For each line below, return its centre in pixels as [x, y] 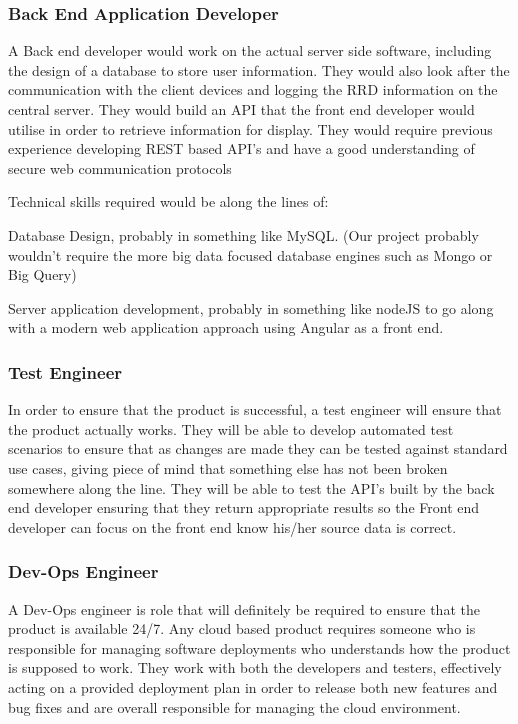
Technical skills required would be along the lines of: [168, 201]
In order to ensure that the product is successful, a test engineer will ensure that [255, 409]
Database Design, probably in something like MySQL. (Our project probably [243, 234]
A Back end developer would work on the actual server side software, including [250, 50]
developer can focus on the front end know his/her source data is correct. [232, 526]
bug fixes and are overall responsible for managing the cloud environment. [234, 706]
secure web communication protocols [120, 167]
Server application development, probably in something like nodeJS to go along [251, 307]
